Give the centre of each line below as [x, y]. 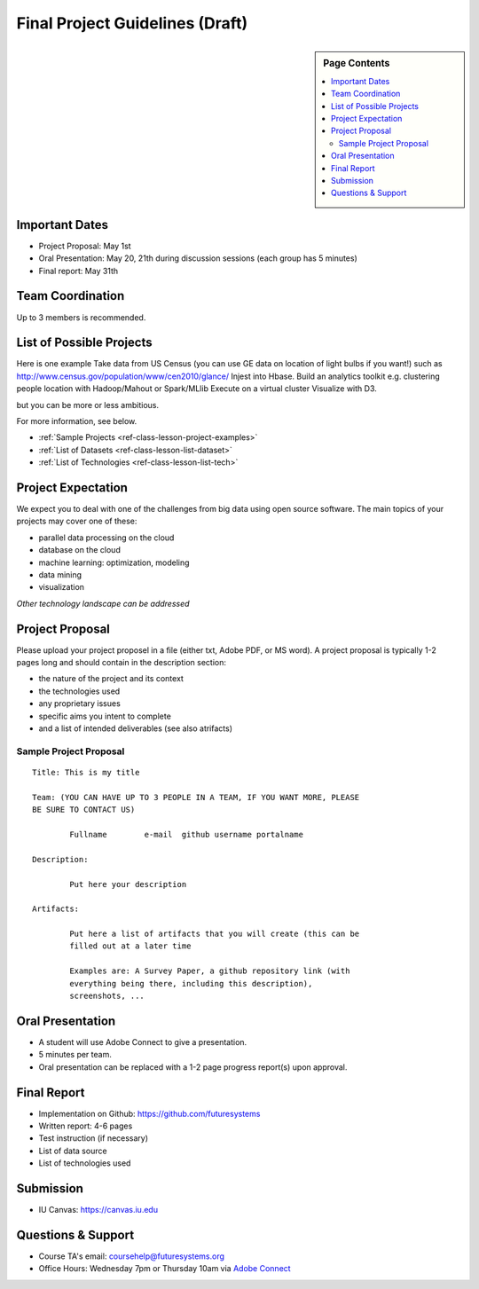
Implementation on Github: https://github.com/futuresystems [149, 1113]
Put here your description [128, 884]
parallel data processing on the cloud [106, 538]
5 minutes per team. [75, 1055]
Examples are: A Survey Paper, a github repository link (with [210, 971]
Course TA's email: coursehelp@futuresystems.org [132, 1256]
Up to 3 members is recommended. [81, 317]
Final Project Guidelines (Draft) [132, 23]
